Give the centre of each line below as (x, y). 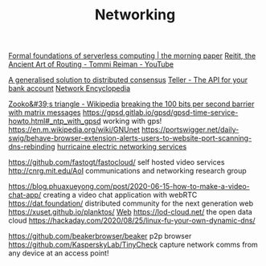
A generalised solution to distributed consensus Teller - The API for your (128, 80)
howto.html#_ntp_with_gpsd (55, 121)
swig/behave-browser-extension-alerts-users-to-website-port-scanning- (130, 138)
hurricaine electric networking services (122, 147)
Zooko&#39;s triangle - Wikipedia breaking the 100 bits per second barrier (131, 104)
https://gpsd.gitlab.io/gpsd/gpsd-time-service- (160, 113)
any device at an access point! (59, 253)
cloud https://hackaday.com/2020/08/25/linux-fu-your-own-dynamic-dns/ (132, 221)
